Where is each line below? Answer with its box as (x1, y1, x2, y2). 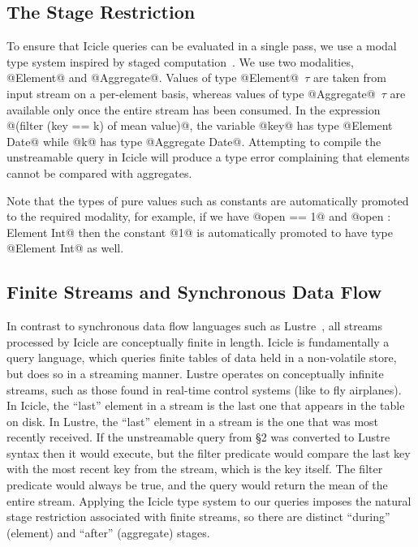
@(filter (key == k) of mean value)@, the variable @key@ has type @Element (6, 117, 393, 134)
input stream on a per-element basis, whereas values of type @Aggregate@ (6, 84, 376, 101)
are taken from (313, 69, 386, 86)
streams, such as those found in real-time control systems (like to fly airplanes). (6, 381, 402, 398)
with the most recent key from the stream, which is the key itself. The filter (6, 460, 383, 477)
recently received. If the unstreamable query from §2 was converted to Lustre (6, 429, 390, 446)
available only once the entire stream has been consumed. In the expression (6, 101, 381, 118)
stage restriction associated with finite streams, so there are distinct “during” (6, 508, 390, 525)
